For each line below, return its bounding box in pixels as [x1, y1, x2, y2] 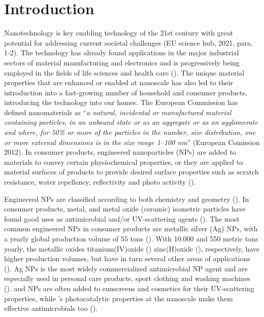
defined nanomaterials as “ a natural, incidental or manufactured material [4, 107, 232, 117]
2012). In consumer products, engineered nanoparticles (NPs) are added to [4, 147, 236, 157]
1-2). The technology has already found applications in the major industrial [4, 47, 239, 58]
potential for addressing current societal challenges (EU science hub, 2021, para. [4, 37, 253, 48]
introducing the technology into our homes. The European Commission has [4, 97, 238, 108]
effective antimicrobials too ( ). [4, 303, 98, 313]
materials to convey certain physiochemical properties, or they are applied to [4, 156, 243, 167]
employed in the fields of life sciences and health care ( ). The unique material [4, 67, 245, 78]
